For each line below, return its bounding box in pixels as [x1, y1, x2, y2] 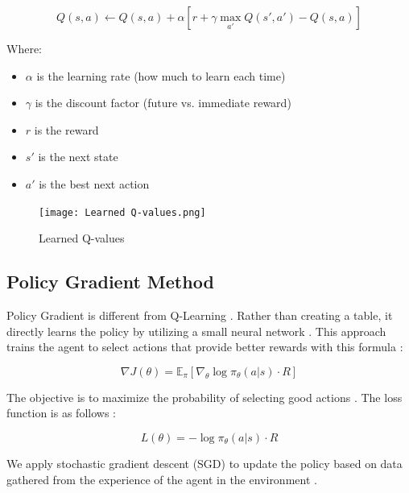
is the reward [34, 121, 99, 138]
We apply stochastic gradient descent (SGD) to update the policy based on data [6, 454, 403, 471]
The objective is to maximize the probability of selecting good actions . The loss [6, 388, 403, 405]
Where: [6, 40, 42, 56]
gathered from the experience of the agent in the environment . [6, 470, 317, 487]
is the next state [38, 148, 118, 165]
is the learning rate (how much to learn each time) [36, 67, 286, 84]
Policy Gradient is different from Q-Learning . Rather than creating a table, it [6, 307, 393, 324]
